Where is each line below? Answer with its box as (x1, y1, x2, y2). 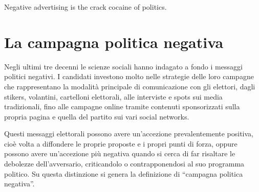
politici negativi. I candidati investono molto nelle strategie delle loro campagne (4, 71, 254, 82)
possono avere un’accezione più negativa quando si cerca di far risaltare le (4, 148, 235, 159)
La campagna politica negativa (4, 31, 224, 52)
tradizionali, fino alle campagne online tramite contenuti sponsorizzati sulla (4, 101, 240, 112)
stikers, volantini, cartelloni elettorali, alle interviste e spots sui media (4, 91, 223, 102)
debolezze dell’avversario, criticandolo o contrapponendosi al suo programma (4, 158, 245, 169)
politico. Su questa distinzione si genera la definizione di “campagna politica (4, 168, 243, 179)
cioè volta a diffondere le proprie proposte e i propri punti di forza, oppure (4, 138, 238, 149)
